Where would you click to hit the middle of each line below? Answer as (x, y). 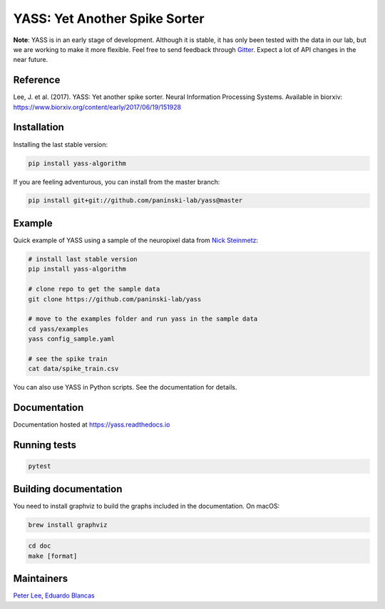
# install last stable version (83, 259)
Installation (38, 127)
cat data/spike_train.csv (73, 369)
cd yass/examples (58, 329)
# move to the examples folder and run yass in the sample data (143, 319)
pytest (40, 466)
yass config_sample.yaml (72, 339)
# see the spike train (68, 359)
